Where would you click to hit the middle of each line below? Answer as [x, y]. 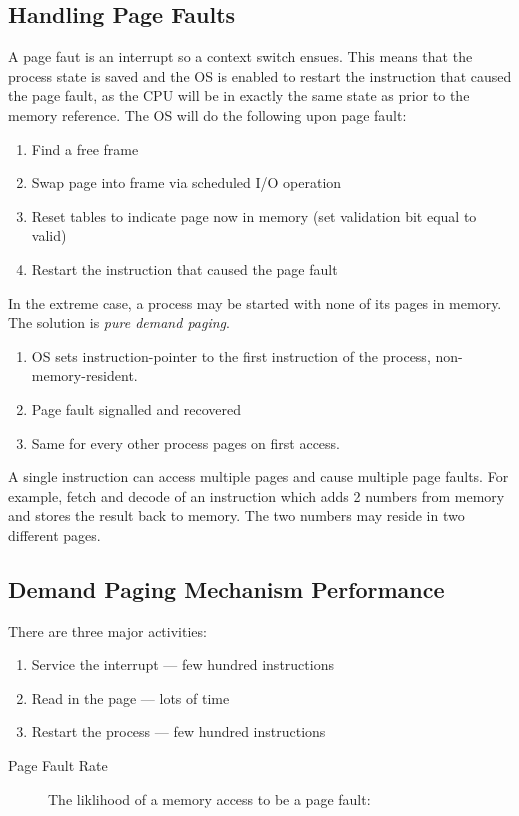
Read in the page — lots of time [130, 697]
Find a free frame [85, 148]
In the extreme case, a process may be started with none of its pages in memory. [255, 302]
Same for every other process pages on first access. [186, 442]
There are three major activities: [107, 630]
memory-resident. [84, 375]
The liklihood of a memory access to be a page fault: [209, 798]
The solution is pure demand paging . [119, 322]
